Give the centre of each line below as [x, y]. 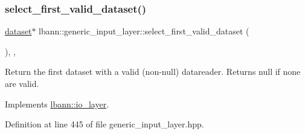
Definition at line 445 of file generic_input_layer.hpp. [104, 124]
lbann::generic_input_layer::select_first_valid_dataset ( [144, 31]
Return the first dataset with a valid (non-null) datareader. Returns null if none [153, 72]
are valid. [22, 83]
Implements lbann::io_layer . [57, 104]
